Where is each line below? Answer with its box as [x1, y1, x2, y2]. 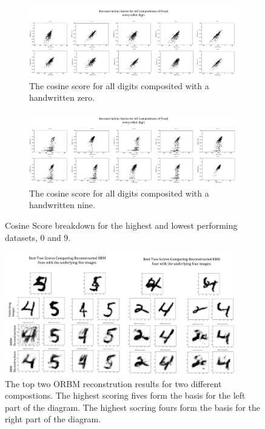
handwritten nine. [29, 198, 95, 211]
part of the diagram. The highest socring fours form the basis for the [5, 400, 261, 413]
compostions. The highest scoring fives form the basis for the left [5, 389, 246, 402]
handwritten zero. [29, 91, 95, 104]
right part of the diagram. [5, 413, 101, 425]
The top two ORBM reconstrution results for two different [5, 377, 222, 390]
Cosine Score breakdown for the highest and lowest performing [5, 219, 238, 232]
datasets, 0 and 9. [5, 231, 71, 243]
